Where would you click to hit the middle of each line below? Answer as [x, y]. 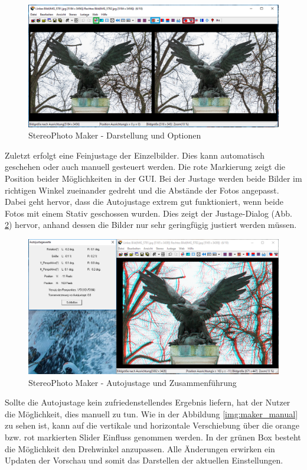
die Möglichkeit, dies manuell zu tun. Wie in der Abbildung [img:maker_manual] [151, 413]
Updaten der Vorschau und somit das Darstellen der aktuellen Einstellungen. [144, 460]
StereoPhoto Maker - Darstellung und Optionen [115, 135]
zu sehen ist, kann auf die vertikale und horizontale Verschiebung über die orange [152, 425]
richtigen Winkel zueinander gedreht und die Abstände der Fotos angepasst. [142, 190]
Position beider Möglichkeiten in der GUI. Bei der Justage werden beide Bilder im [153, 178]
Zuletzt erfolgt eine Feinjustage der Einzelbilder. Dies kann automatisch [135, 155]
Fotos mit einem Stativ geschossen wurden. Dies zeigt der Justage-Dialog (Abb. [149, 213]
